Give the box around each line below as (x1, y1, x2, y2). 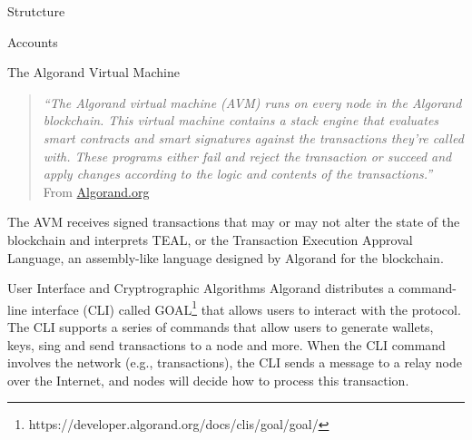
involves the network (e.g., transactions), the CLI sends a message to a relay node (7, 353, 462, 372)
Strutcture (7, 2, 65, 20)
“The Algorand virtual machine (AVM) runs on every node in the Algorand (43, 93, 462, 112)
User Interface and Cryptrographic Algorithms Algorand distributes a (7, 279, 395, 298)
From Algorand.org (43, 181, 150, 200)
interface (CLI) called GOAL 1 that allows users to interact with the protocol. (31, 297, 461, 318)
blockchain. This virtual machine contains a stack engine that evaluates (43, 111, 439, 130)
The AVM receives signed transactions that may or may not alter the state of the (7, 212, 460, 231)
